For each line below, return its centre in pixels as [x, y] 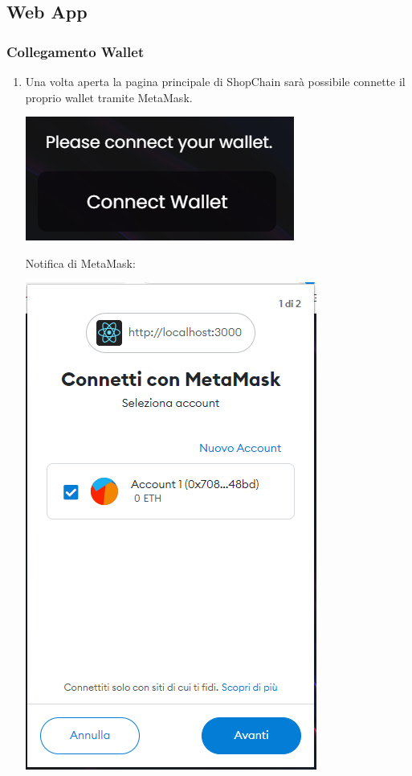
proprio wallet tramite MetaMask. [109, 97]
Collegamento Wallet [75, 51]
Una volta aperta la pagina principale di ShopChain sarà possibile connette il [215, 81]
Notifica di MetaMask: [80, 263]
